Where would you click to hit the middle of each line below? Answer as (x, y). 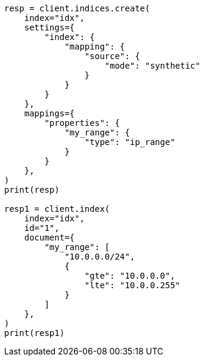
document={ (50, 237)
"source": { (112, 56)
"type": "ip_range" (130, 142)
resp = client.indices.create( (77, 8)
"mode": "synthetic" (152, 66)
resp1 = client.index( (57, 209)
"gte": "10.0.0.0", (130, 276)
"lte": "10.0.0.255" (132, 285)
